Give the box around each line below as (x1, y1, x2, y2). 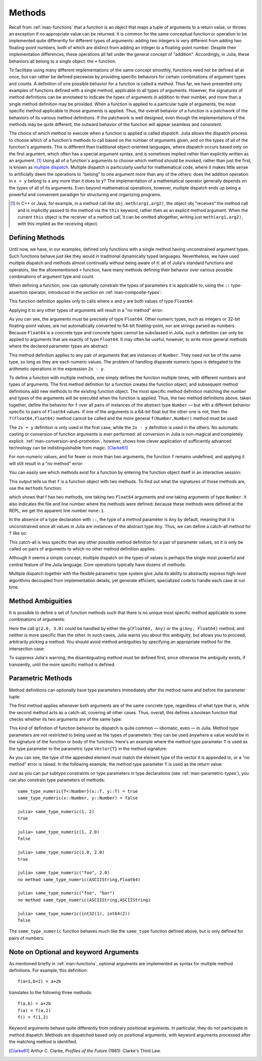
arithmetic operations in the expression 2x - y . (9, 366, 105, 372)
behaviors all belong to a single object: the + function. (9, 58, 116, 64)
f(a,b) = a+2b (17, 1001, 51, 1007)
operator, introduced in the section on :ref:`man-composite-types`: (28, 289, 162, 295)
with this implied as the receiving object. (17, 221, 98, 227)
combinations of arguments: (9, 616, 65, 622)
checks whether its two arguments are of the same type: (9, 717, 122, 722)
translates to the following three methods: (9, 989, 92, 995)
